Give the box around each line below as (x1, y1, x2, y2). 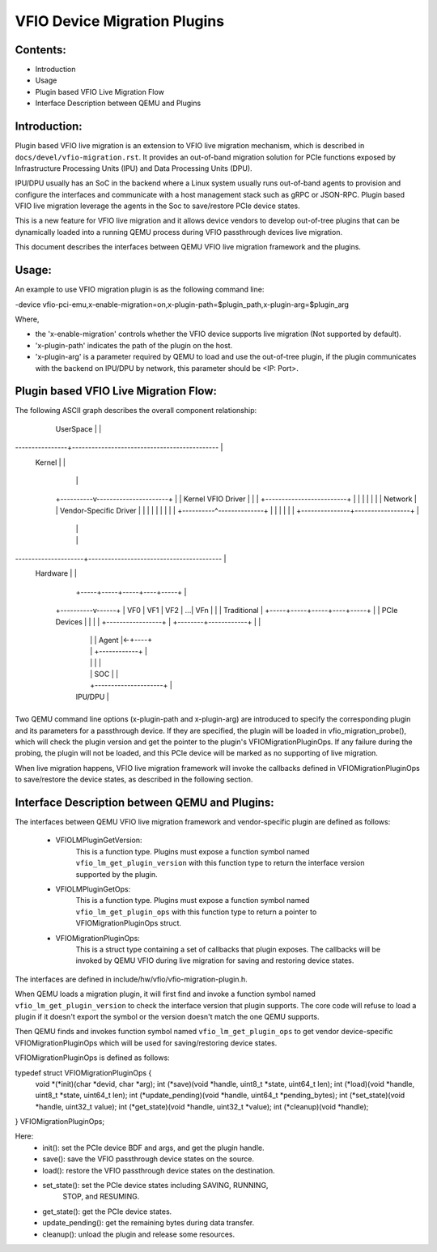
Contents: (15, 43, 66, 57)
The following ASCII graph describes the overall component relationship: (15, 406, 257, 415)
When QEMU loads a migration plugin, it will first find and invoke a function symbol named (15, 989, 316, 999)
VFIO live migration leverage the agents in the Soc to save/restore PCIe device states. (15, 201, 301, 211)
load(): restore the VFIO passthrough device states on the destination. (42, 1165, 275, 1175)
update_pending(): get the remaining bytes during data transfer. (42, 1218, 255, 1228)
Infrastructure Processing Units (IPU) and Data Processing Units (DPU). (15, 163, 252, 173)
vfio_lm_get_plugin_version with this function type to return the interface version (75, 858, 365, 868)
